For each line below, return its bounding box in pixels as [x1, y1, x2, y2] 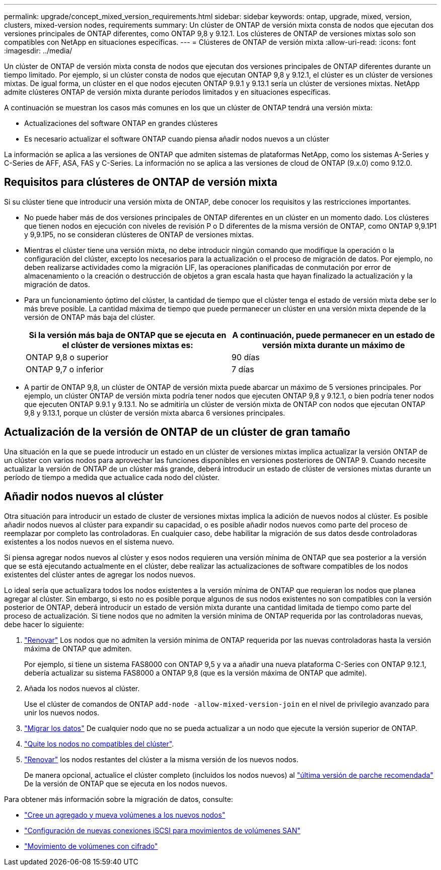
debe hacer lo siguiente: [4, 620, 84, 629]
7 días [232, 364, 254, 374]
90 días [232, 352, 260, 362]
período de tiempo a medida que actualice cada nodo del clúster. [4, 473, 219, 482]
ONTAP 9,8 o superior [26, 352, 108, 362]
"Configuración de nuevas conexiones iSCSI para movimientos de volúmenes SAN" [24, 826, 301, 835]
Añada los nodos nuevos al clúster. [24, 684, 140, 693]
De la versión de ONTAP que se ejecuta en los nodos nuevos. [24, 779, 228, 788]
